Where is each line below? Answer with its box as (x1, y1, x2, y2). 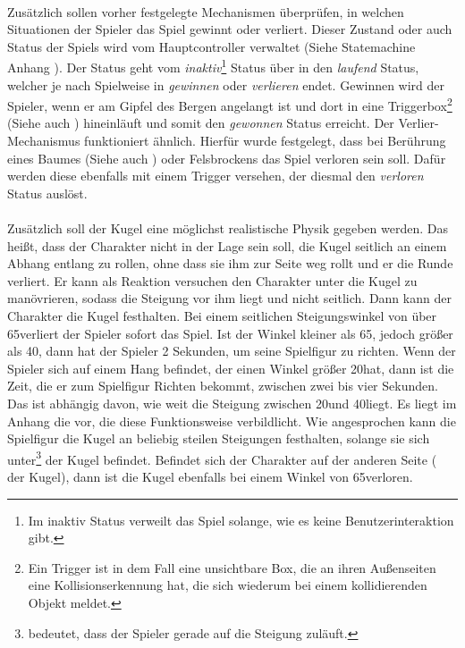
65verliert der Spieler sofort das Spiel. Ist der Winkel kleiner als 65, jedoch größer (7, 324, 453, 342)
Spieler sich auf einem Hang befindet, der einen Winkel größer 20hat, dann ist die (7, 358, 454, 377)
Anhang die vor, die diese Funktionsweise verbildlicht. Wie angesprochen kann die (7, 411, 456, 430)
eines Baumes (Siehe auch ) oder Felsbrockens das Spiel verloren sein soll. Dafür (7, 148, 446, 167)
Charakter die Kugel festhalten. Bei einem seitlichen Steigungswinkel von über (7, 307, 437, 324)
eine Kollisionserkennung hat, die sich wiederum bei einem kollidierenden (28, 576, 427, 594)
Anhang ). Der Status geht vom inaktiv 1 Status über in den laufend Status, (7, 55, 419, 77)
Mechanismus (7, 131, 80, 150)
